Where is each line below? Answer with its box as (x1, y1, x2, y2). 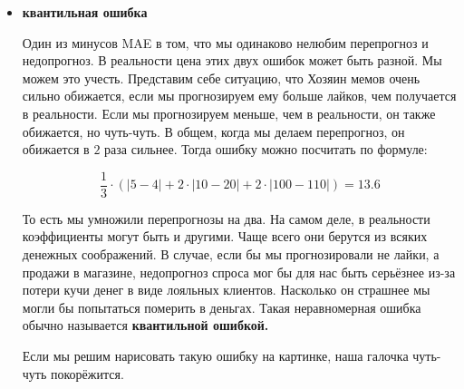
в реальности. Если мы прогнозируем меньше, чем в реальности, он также (22, 103, 436, 122)
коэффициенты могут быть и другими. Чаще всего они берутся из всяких (22, 227, 428, 246)
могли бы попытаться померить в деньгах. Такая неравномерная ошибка (22, 297, 421, 316)
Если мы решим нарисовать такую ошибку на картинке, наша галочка (22, 345, 409, 365)
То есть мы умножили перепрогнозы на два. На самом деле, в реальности (22, 209, 430, 228)
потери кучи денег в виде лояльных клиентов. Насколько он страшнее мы (22, 280, 430, 299)
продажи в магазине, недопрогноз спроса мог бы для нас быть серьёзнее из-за (22, 262, 456, 281)
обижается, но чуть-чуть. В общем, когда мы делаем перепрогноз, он (22, 122, 405, 141)
